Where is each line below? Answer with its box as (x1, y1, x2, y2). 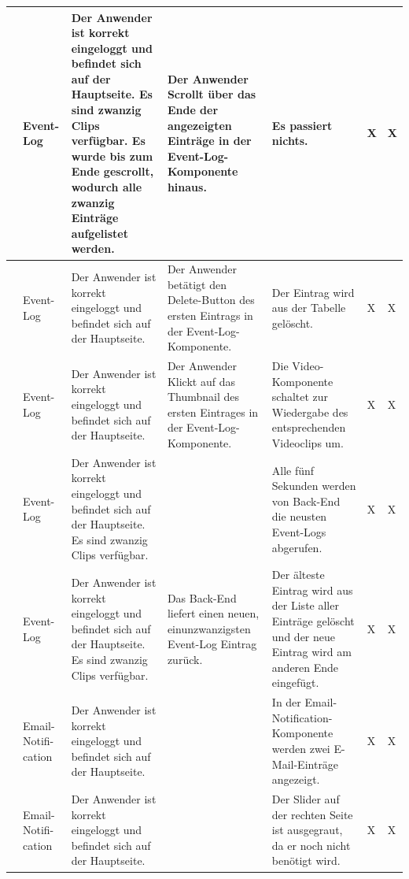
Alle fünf (271, 462, 315, 478)
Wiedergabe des (271, 403, 348, 420)
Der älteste (271, 566, 325, 583)
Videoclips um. (271, 435, 344, 451)
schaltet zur (271, 388, 329, 405)
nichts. (271, 132, 308, 149)
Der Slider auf (271, 791, 340, 807)
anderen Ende (271, 658, 339, 675)
